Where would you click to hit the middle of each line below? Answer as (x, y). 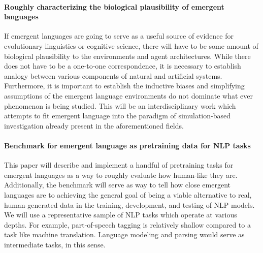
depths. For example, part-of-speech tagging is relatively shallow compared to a (127, 224)
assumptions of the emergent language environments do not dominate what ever (129, 95)
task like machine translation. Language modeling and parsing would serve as (124, 234)
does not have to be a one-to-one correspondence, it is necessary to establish (123, 66)
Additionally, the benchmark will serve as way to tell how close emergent (117, 185)
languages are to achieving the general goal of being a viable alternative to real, (128, 194)
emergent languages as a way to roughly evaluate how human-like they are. (121, 175)
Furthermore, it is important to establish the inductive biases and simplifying (124, 86)
